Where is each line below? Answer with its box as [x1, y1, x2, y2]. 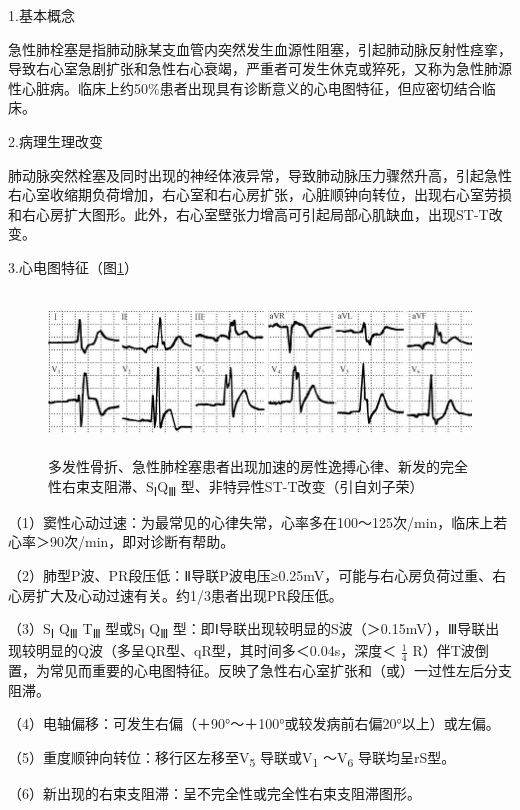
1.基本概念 [8, 5, 75, 25]
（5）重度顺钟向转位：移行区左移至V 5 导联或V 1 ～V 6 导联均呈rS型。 [8, 746, 456, 770]
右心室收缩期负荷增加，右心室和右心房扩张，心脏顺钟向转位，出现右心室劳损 [8, 184, 512, 205]
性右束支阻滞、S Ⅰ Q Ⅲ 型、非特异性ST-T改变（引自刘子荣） [48, 475, 424, 499]
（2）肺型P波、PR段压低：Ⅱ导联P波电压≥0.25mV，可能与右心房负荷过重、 [8, 565, 493, 586]
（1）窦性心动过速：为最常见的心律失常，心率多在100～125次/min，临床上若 [8, 511, 508, 532]
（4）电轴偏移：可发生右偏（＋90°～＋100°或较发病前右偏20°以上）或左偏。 [8, 713, 500, 734]
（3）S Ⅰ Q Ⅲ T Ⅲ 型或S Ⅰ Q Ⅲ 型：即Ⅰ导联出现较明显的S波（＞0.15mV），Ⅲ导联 [8, 618, 486, 641]
